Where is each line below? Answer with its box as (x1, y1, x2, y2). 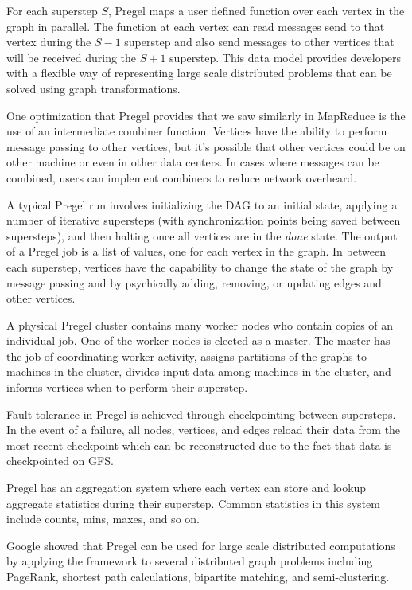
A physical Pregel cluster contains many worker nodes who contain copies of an (6, 316, 394, 333)
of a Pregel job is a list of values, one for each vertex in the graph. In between (6, 243, 386, 260)
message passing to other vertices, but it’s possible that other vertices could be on (6, 138, 406, 154)
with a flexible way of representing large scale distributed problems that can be (6, 64, 392, 81)
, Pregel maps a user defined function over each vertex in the (108, 2, 405, 18)
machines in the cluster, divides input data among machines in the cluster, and (6, 363, 391, 380)
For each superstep (6, 2, 98, 18)
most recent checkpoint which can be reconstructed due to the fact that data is (6, 436, 392, 453)
